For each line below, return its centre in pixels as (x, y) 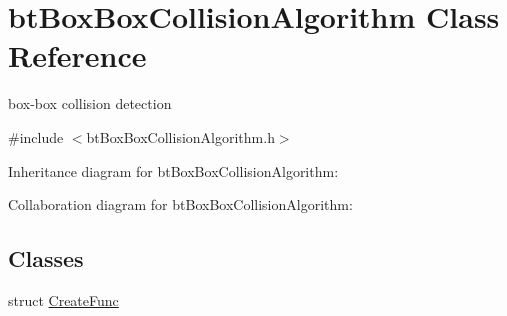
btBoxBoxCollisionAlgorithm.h (180, 136)
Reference (77, 55)
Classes (46, 258)
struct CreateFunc (63, 299)
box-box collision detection (90, 103)
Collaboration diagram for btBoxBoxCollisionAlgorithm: (180, 204)
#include (36, 136)
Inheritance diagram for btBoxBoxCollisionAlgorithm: (173, 170)
